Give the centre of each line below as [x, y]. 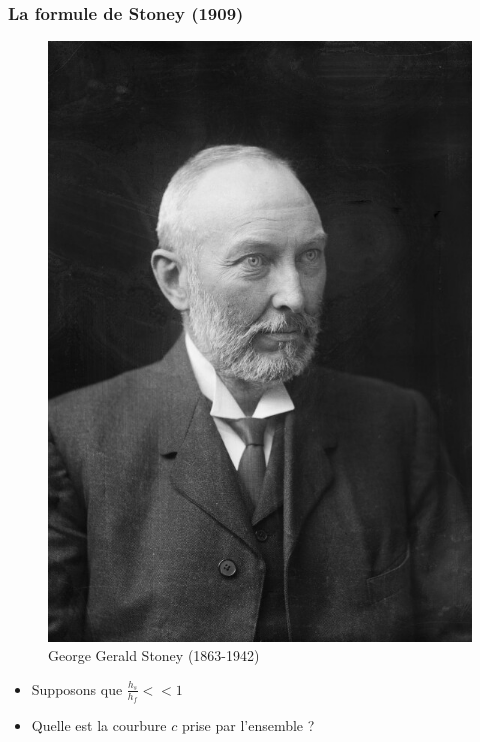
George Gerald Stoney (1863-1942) [154, 655]
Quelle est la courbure [99, 724]
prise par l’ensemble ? [248, 724]
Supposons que [77, 688]
